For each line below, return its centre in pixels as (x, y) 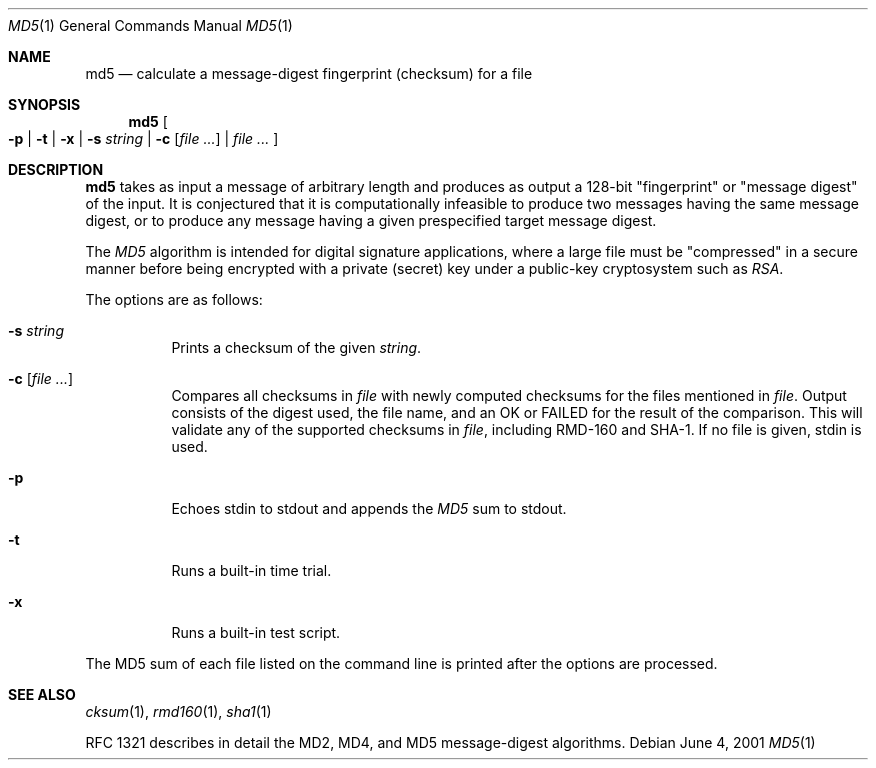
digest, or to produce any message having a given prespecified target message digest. (371, 220)
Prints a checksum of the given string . (296, 347)
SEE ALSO (42, 694)
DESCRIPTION (56, 169)
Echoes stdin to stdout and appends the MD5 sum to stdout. (369, 508)
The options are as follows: (174, 299)
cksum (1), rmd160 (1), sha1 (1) (178, 711)
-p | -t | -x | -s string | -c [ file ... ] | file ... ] (143, 138)
